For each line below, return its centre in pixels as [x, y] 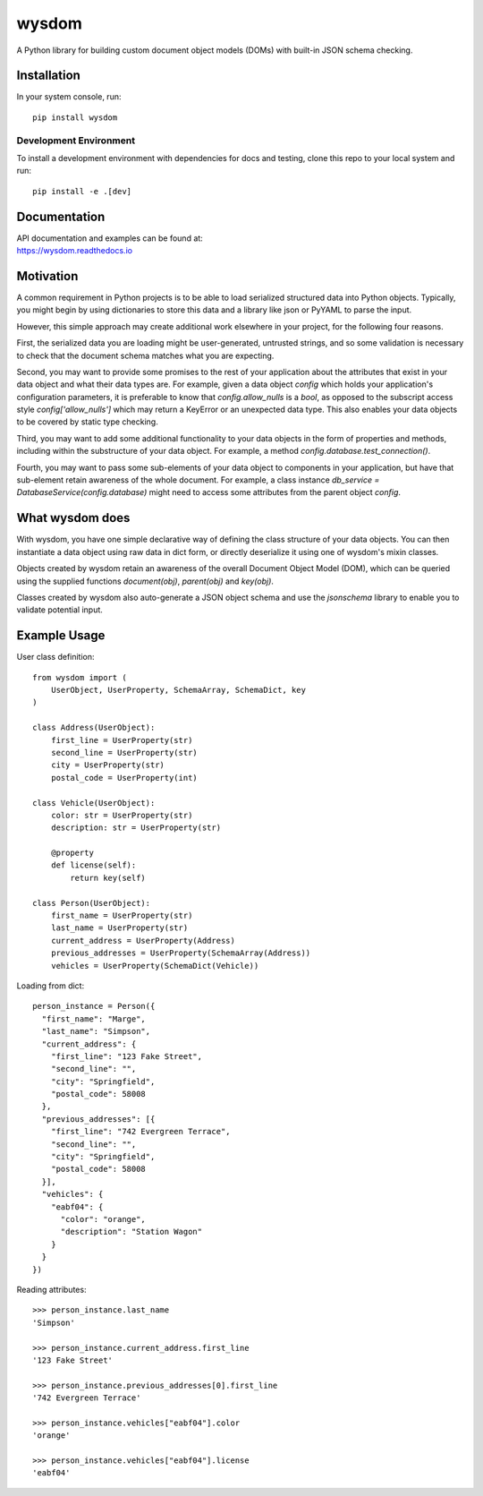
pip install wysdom [75, 117]
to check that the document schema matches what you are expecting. [145, 355]
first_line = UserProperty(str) [122, 740]
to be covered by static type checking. [87, 422]
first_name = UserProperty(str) [122, 916]
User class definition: [55, 657]
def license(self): [93, 865]
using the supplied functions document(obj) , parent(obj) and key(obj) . [145, 581]
